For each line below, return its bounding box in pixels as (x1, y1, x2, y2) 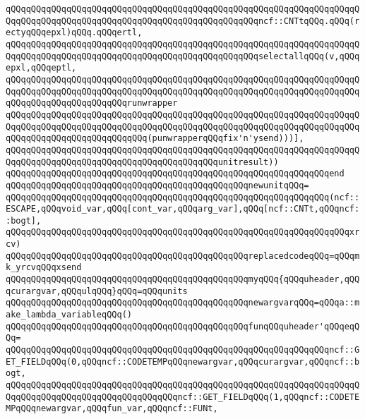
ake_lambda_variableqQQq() (6, 310, 132, 320)
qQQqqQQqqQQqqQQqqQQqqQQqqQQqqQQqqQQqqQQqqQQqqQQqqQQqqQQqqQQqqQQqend (6, 169, 345, 179)
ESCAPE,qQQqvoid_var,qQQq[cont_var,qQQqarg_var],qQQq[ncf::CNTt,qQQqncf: (6, 204, 360, 214)
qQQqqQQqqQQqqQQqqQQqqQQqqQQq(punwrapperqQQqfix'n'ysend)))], (6, 133, 304, 144)
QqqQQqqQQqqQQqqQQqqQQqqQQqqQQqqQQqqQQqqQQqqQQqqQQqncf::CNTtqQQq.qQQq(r (6, 16, 360, 26)
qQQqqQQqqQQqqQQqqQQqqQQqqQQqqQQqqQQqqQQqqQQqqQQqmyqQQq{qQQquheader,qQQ (6, 274, 360, 285)
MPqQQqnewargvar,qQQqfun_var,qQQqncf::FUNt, (6, 403, 218, 414)
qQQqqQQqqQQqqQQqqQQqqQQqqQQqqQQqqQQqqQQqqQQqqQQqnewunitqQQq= (6, 180, 309, 190)
